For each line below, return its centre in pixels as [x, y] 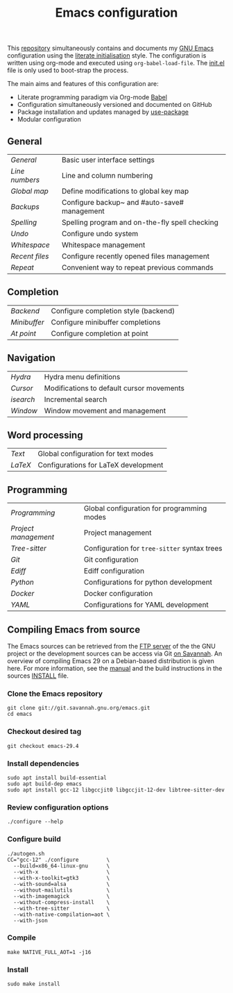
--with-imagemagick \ [62, 896]
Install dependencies [43, 763]
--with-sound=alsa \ [62, 884]
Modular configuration [49, 119]
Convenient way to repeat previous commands [137, 267]
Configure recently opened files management [136, 256]
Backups [25, 207]
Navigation [31, 358]
